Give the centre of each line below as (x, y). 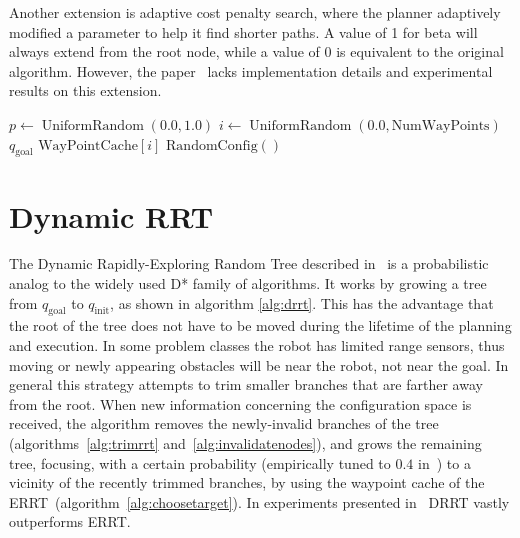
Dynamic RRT (111, 215)
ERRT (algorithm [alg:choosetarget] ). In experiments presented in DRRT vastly (259, 501)
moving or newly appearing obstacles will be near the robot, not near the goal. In (259, 364)
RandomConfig (212, 145)
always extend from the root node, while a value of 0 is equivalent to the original (256, 51)
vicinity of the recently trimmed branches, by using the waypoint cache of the (247, 482)
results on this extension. (85, 90)
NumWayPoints (440, 125)
